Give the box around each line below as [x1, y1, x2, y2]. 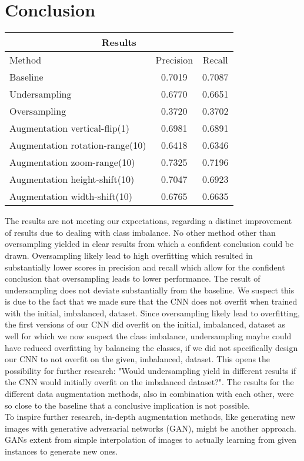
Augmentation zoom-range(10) [9, 155, 135, 169]
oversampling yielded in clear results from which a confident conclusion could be [5, 238, 294, 250]
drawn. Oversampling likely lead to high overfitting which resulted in [5, 249, 253, 261]
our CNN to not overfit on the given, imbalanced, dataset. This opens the [5, 353, 270, 365]
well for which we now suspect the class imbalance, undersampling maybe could [5, 330, 292, 342]
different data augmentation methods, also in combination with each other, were [5, 387, 294, 400]
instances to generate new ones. [5, 445, 118, 457]
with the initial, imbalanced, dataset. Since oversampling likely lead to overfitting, [5, 306, 300, 319]
